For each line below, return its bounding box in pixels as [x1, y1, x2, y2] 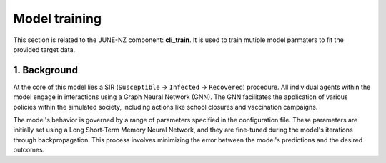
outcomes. [13, 146, 45, 154]
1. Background [13, 64, 79, 76]
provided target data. [13, 45, 76, 53]
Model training [13, 11, 102, 26]
